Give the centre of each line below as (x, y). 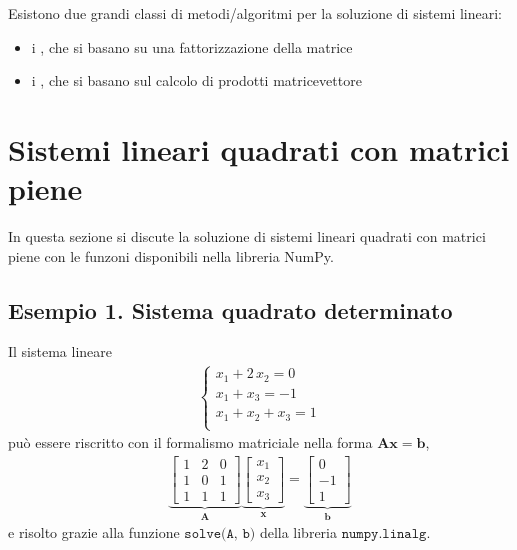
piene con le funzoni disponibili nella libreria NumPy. (171, 255)
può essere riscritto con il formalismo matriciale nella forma (190, 442)
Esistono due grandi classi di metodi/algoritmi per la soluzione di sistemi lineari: (255, 13)
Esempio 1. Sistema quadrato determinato (230, 309)
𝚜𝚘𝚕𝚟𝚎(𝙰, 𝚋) (220, 534)
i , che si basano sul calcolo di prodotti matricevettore (196, 80)
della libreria (298, 532)
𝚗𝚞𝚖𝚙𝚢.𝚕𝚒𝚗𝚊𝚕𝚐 (384, 534)
